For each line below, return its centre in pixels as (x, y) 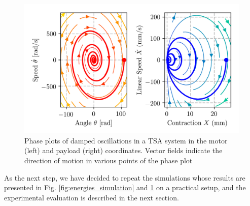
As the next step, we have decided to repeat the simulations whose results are (125, 177)
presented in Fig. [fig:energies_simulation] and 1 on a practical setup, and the (125, 187)
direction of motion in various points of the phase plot (109, 160)
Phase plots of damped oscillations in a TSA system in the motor (126, 140)
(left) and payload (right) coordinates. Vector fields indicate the (123, 150)
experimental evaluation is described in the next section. (92, 197)
